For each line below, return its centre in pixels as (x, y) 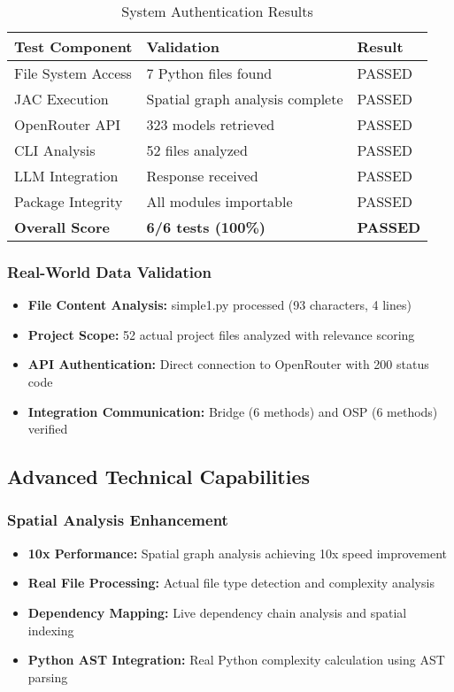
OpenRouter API (68, 124)
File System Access (73, 73)
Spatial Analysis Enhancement (118, 520)
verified (48, 429)
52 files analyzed (197, 150)
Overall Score (62, 227)
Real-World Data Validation (109, 271)
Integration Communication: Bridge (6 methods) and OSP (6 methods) (233, 411)
